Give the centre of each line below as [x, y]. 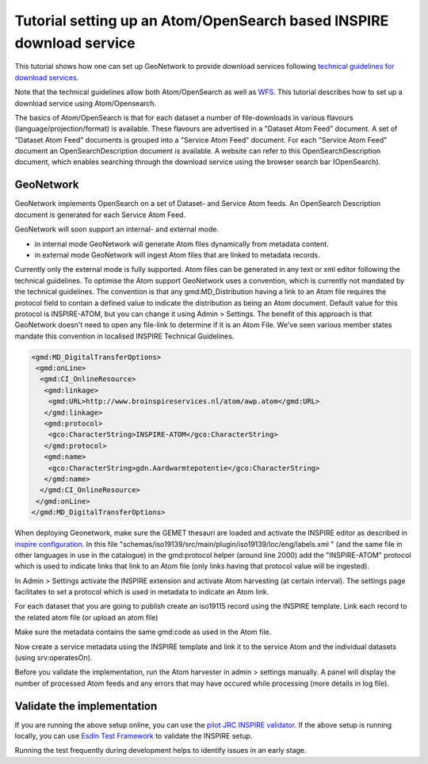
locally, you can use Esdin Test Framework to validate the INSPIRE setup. [134, 736]
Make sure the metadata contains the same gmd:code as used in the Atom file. [143, 632]
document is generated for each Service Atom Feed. [100, 215]
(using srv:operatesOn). [53, 658]
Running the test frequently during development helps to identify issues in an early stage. [160, 751]
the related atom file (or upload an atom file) [86, 617]
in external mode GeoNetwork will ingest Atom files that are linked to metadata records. [177, 254]
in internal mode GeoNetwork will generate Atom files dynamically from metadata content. [182, 244]
